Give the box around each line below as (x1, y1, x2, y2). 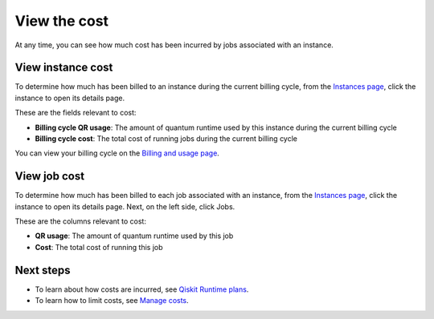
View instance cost (14, 61, 113, 75)
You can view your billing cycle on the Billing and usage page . (14, 148, 220, 158)
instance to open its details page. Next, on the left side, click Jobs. (14, 201, 235, 212)
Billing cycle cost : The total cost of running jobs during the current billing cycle (35, 134, 297, 143)
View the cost (14, 12, 108, 30)
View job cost (14, 169, 84, 184)
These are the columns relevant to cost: (14, 216, 146, 226)
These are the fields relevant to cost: (14, 108, 137, 118)
